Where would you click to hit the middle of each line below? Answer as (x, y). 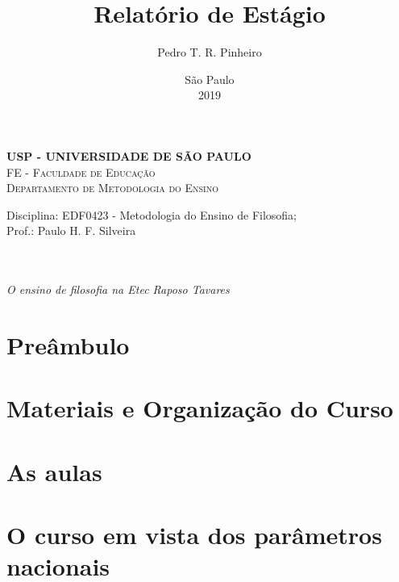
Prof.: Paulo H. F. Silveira (71, 230)
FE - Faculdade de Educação (81, 172)
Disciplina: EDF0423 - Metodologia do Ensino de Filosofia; (152, 214)
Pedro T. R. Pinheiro (210, 52)
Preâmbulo (68, 344)
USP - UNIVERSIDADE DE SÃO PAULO (129, 155)
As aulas (54, 471)
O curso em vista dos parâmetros (194, 534)
